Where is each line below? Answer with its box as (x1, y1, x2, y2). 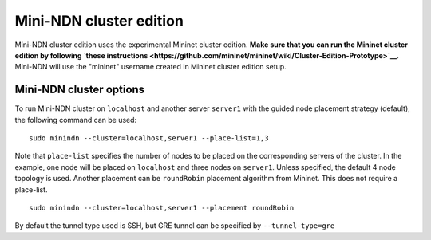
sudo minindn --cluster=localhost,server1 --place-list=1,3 (29, 134, 269, 143)
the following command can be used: (14, 115, 137, 124)
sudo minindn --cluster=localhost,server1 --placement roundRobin (29, 203, 295, 212)
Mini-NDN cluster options (14, 83, 145, 96)
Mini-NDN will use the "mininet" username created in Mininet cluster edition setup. (14, 62, 287, 72)
